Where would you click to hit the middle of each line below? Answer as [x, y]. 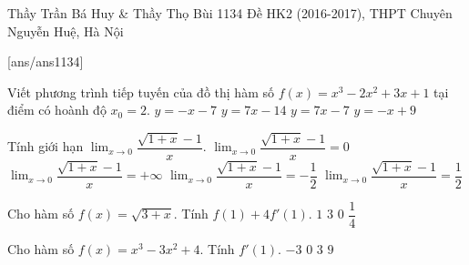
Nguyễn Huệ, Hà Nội [66, 31]
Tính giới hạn [46, 146]
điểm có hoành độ [57, 110]
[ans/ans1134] [46, 61]
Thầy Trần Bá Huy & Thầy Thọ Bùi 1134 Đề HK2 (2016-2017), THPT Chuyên [230, 13]
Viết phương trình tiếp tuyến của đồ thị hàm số [141, 92]
